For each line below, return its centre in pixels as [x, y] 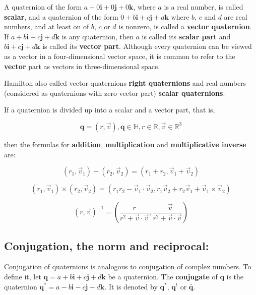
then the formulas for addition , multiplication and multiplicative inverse [125, 144]
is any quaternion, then [98, 36]
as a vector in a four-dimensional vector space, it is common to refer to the [120, 56]
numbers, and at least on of [47, 26]
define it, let [23, 276]
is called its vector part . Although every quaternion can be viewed [147, 46]
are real [236, 16]
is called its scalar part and [186, 36]
